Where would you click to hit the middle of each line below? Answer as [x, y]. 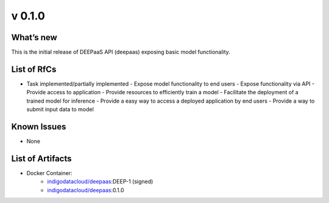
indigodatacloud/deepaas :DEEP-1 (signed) [100, 182]
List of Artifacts [42, 158]
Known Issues [39, 127]
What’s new [34, 37]
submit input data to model [60, 109]
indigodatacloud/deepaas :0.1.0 [86, 190]
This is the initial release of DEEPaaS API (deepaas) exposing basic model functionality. [121, 52]
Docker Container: [49, 173]
